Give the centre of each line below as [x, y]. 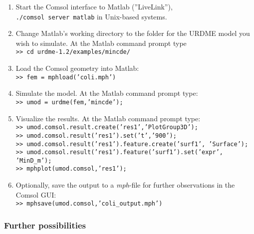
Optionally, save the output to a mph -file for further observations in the [125, 185]
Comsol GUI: [36, 194]
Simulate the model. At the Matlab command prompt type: [107, 93]
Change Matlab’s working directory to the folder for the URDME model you [133, 33]
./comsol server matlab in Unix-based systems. [91, 16]
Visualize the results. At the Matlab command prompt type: [108, 118]
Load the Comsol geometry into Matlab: [77, 68]
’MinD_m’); [34, 160]
